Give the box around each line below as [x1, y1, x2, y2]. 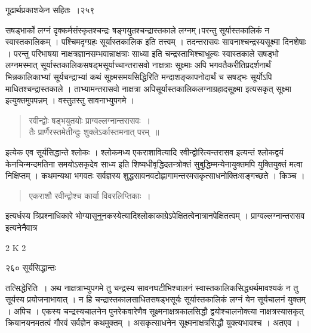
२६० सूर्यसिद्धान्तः [5, 261, 57, 274]
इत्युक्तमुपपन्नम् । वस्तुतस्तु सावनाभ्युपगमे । [5, 94, 135, 106]
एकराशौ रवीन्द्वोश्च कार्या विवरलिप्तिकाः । [29, 189, 151, 201]
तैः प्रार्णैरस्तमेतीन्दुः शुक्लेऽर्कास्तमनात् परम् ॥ [29, 126, 159, 138]
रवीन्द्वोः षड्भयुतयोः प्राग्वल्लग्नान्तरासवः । [29, 114, 150, 126]
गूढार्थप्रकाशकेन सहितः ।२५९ [5, 4, 95, 16]
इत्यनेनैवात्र [5, 221, 38, 233]
